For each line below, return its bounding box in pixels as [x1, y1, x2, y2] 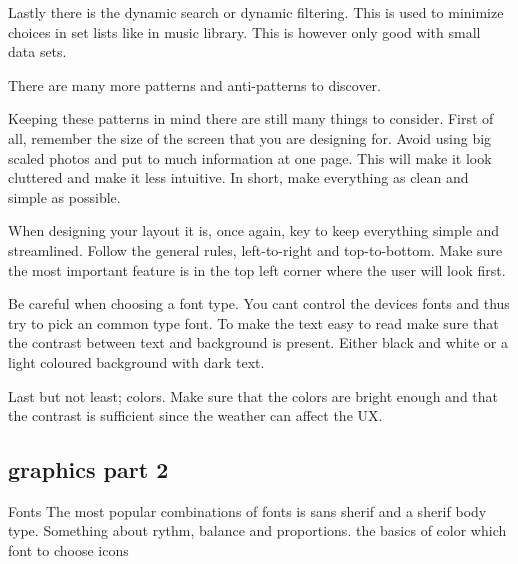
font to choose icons [8, 540, 129, 561]
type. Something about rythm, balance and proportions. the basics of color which [8, 520, 507, 541]
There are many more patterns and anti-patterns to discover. [8, 74, 382, 95]
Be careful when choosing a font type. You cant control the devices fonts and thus [8, 293, 510, 314]
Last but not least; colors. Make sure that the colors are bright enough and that [8, 385, 498, 406]
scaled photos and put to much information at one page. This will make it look [8, 147, 492, 168]
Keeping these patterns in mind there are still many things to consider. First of [8, 108, 494, 129]
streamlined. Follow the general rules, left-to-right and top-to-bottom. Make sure [8, 239, 503, 260]
